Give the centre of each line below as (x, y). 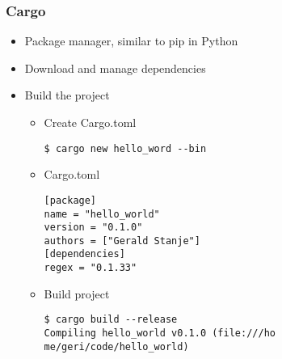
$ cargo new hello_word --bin (125, 148)
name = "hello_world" (102, 214)
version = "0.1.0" (93, 228)
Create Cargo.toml (90, 122)
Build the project (67, 95)
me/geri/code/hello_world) (116, 346)
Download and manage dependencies (115, 68)
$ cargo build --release (111, 320)
